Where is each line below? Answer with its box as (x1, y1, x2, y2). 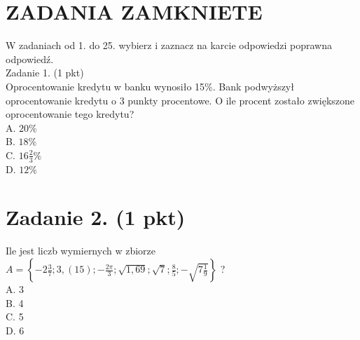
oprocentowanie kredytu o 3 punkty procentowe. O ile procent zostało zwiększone (6, 93, 355, 107)
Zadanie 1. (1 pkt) (6, 65, 84, 80)
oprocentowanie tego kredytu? (6, 107, 134, 121)
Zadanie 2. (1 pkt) (6, 203, 186, 231)
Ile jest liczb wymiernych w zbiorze (6, 243, 156, 258)
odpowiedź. (6, 51, 54, 66)
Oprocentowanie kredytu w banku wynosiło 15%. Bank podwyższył (6, 79, 294, 93)
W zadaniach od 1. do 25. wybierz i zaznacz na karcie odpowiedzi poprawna (6, 38, 333, 53)
